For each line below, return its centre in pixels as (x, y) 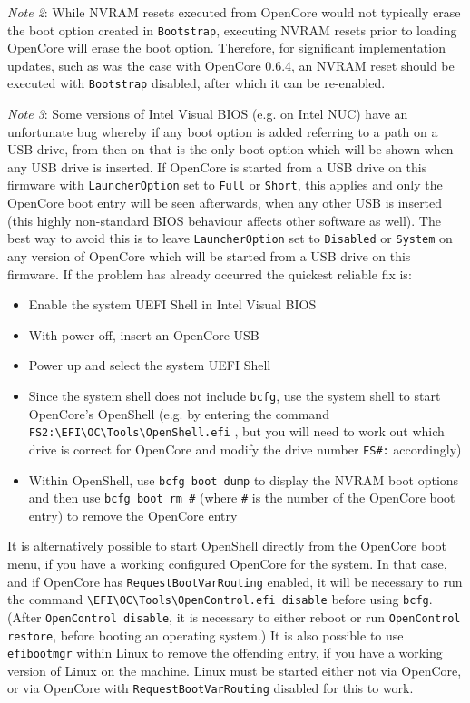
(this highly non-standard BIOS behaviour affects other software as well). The (224, 220)
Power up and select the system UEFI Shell (150, 365)
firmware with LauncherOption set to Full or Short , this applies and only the (225, 185)
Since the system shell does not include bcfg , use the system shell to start (235, 395)
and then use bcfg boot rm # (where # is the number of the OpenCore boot (242, 498)
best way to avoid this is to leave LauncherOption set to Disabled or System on (230, 238)
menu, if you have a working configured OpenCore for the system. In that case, (227, 563)
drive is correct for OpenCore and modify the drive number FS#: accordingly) (245, 449)
